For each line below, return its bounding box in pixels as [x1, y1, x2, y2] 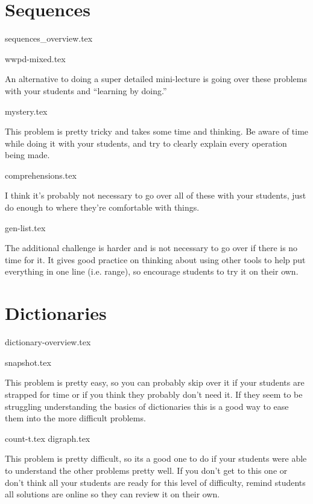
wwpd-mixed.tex [5, 52, 66, 65]
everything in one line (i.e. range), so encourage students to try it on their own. [5, 265, 299, 278]
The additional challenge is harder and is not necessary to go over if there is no [5, 241, 298, 254]
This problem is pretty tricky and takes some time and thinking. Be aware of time [5, 125, 309, 138]
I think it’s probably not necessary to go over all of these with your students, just [5, 189, 306, 202]
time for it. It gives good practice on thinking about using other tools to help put [5, 253, 306, 266]
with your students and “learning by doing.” [5, 84, 167, 97]
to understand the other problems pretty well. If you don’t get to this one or [5, 464, 288, 476]
